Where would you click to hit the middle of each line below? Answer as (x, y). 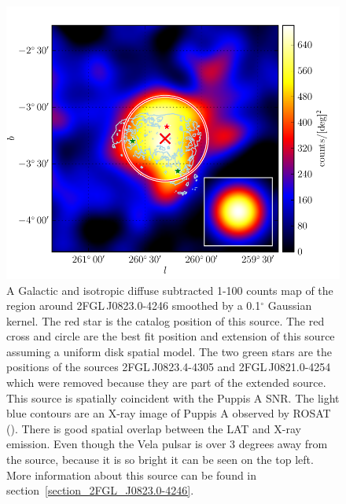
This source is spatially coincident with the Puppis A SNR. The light (173, 397)
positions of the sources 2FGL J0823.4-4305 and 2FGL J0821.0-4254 (169, 367)
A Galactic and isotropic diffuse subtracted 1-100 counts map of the (170, 290)
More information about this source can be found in (132, 475)
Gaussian (290, 305)
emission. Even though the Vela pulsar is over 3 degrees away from (167, 444)
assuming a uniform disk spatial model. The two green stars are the (169, 351)
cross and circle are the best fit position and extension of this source (171, 336)
